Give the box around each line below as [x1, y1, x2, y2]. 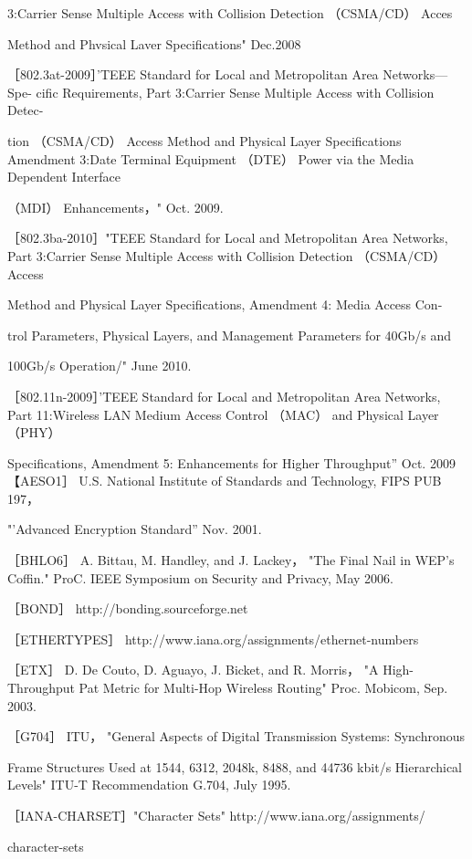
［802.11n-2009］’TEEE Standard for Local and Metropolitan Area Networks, [7, 386, 441, 405]
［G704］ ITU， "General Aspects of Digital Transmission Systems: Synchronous [7, 727, 466, 746]
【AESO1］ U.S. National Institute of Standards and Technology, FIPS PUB [7, 471, 442, 490]
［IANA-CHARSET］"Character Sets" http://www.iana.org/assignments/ [7, 806, 425, 824]
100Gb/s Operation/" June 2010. [7, 356, 192, 375]
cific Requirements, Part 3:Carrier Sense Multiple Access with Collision [36, 82, 435, 101]
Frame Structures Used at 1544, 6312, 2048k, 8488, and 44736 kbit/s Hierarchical [7, 757, 463, 776]
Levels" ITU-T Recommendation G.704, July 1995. [7, 775, 291, 794]
